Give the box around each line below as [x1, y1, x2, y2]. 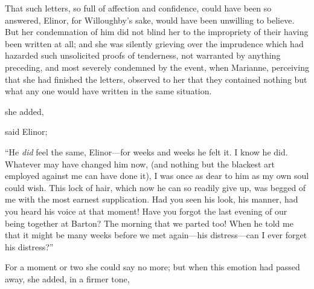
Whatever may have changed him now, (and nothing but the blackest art [5, 157, 275, 170]
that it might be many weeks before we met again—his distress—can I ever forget [5, 229, 307, 241]
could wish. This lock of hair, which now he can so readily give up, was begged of [5, 181, 306, 193]
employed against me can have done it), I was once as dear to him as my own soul [5, 169, 309, 182]
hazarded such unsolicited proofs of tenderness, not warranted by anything [5, 49, 281, 62]
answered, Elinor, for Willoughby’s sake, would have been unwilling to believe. [5, 13, 295, 26]
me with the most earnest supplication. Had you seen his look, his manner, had [5, 193, 298, 206]
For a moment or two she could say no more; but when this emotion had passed [5, 261, 300, 273]
